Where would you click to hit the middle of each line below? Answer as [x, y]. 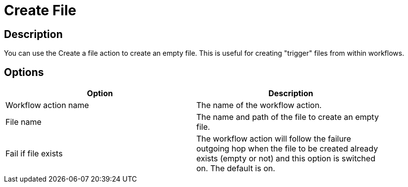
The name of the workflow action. [259, 105]
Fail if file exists [34, 154]
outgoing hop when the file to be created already [287, 149]
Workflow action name [47, 105]
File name [23, 122]
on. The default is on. [236, 168]
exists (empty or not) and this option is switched [286, 159]
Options [24, 72]
